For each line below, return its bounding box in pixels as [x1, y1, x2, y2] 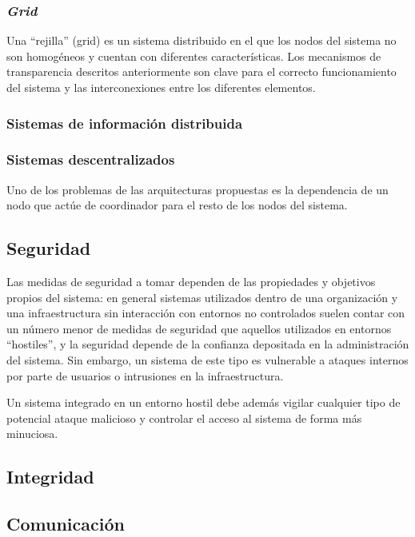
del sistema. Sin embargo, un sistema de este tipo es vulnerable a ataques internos [6, 352, 409, 368]
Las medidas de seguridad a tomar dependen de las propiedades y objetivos [6, 273, 376, 290]
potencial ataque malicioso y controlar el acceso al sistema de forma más [6, 409, 362, 426]
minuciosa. [6, 425, 58, 442]
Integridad [6, 464, 94, 489]
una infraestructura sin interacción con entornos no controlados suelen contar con [6, 304, 405, 321]
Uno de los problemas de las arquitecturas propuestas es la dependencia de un [6, 181, 389, 197]
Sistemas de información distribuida [6, 113, 243, 133]
